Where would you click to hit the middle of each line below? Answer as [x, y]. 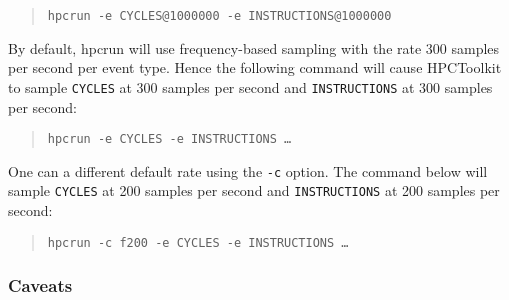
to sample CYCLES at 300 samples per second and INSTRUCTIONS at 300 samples [250, 86]
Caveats [40, 285]
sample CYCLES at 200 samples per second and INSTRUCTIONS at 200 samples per [254, 190]
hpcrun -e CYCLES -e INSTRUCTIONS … [169, 139]
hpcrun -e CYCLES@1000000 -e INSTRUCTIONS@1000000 [219, 16]
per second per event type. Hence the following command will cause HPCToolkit [255, 67]
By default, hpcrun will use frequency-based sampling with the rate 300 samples [254, 47]
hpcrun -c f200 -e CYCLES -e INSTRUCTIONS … [198, 242]
